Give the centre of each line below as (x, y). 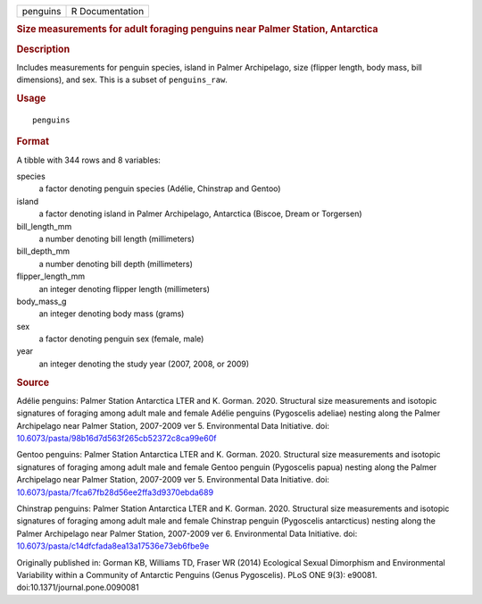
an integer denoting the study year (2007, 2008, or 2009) (144, 364)
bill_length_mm (44, 226)
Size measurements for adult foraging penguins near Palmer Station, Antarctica (197, 29)
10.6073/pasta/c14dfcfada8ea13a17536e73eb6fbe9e (113, 546)
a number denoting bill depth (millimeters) (116, 264)
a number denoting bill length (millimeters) (117, 239)
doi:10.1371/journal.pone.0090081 (78, 587)
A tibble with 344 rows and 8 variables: (88, 160)
